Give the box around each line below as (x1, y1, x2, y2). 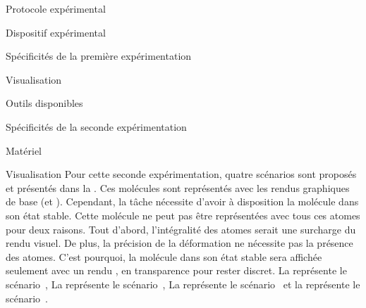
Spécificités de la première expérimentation (6, 49, 192, 63)
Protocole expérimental (6, 1, 106, 15)
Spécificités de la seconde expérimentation (6, 119, 187, 134)
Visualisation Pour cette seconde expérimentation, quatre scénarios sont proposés (6, 167, 357, 181)
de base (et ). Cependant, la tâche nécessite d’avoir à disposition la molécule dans (6, 194, 359, 209)
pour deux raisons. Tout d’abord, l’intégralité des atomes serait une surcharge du (6, 222, 356, 236)
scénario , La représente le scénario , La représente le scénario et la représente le (6, 276, 360, 291)
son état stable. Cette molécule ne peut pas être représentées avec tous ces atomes (6, 207, 360, 222)
